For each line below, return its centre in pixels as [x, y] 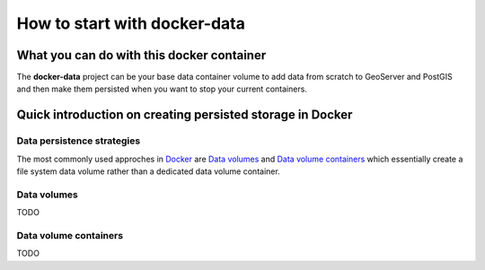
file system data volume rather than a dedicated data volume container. [148, 171]
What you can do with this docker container [141, 55]
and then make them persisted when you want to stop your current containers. [162, 89]
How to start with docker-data [131, 23]
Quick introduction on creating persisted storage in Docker [185, 115]
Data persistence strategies [79, 141]
